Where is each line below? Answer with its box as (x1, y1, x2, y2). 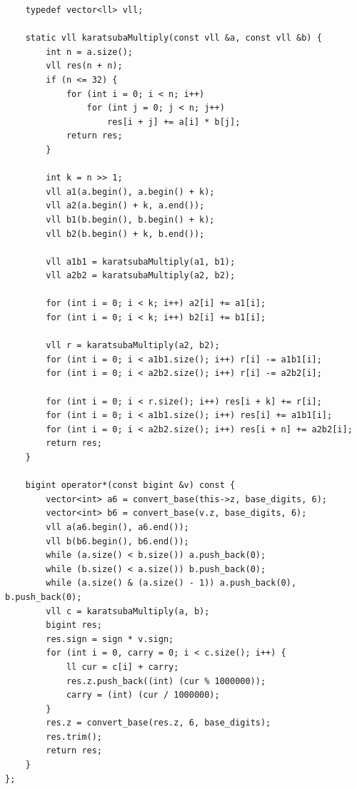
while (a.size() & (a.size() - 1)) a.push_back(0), (46, 578, 297, 589)
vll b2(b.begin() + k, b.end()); (46, 228, 205, 239)
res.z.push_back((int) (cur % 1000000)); (66, 676, 266, 686)
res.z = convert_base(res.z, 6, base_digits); (46, 718, 271, 728)
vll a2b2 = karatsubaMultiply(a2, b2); (46, 270, 236, 281)
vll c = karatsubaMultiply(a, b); (46, 606, 210, 616)
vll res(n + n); (46, 61, 123, 71)
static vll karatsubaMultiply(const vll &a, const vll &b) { (25, 33, 322, 44)
